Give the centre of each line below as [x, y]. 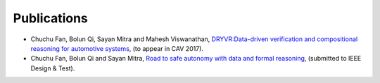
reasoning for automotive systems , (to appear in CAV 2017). [117, 48]
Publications [50, 18]
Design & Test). [53, 68]
